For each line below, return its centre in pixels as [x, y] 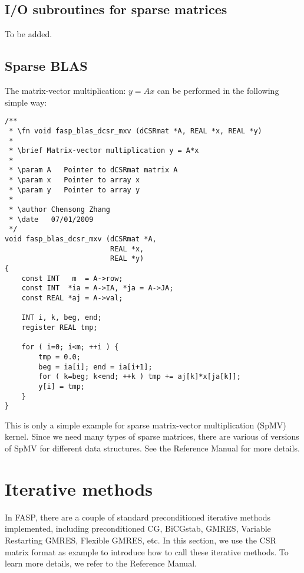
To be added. [29, 34]
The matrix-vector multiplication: [65, 90]
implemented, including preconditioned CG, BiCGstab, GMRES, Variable [138, 528]
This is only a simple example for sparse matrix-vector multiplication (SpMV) [146, 425]
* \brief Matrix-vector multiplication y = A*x [104, 151]
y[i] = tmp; [62, 386]
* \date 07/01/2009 [51, 219]
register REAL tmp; [60, 327]
